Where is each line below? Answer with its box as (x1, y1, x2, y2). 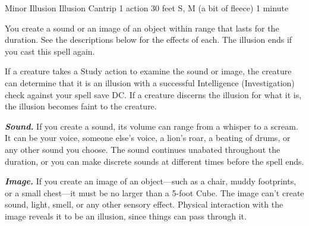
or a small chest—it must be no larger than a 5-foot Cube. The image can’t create (5, 186, 304, 199)
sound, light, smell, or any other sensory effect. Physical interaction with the (5, 198, 283, 211)
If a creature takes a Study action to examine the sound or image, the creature (5, 65, 292, 77)
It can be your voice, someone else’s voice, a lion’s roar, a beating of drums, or (5, 131, 291, 144)
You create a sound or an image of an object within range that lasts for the (5, 21, 279, 34)
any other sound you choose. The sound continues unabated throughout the (5, 143, 280, 155)
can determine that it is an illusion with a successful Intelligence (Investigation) (5, 76, 295, 89)
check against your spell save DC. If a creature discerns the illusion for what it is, (5, 88, 302, 101)
